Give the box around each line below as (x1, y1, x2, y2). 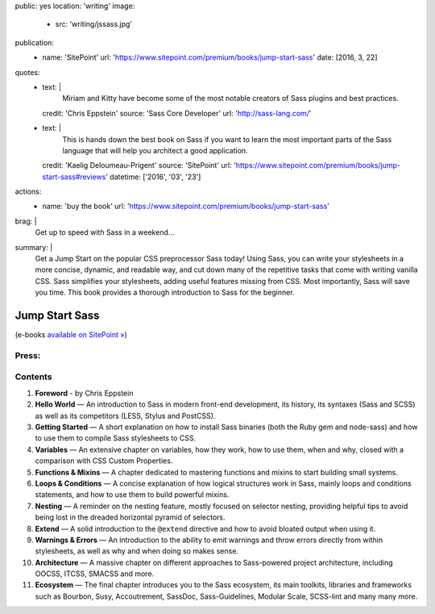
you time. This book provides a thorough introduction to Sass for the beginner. (35, 287, 295, 298)
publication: (14, 37, 54, 48)
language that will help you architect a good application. (62, 145, 249, 155)
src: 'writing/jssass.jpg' (55, 19, 133, 29)
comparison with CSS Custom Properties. (35, 456, 173, 466)
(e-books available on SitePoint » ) (14, 330, 128, 340)
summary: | (14, 242, 53, 252)
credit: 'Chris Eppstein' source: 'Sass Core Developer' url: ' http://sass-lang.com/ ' (42, 108, 312, 118)
